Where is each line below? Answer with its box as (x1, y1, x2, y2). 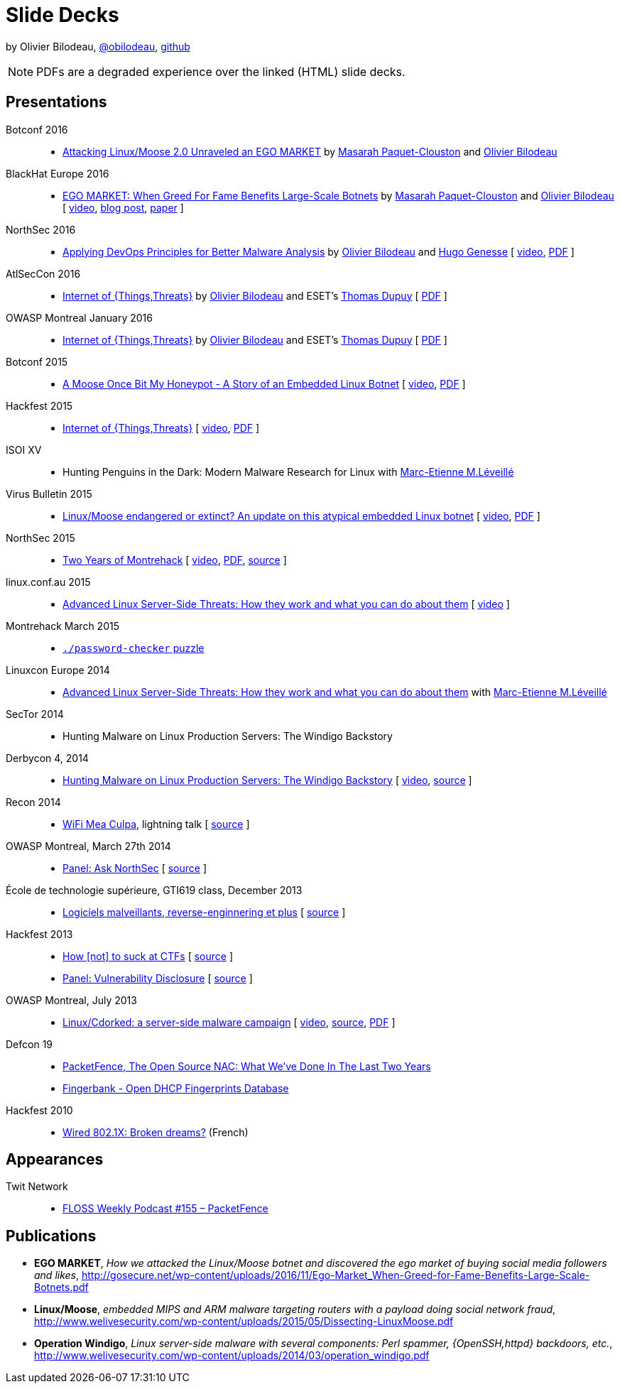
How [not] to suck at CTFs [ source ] (62, 949, 233, 962)
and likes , (34, 1269, 80, 1282)
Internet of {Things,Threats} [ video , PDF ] (62, 421, 260, 434)
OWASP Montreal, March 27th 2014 (6, 839, 171, 852)
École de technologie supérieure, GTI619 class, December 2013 (6, 883, 303, 896)
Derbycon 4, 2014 (6, 751, 89, 764)
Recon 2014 (6, 795, 61, 808)
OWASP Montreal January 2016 (6, 311, 153, 324)
